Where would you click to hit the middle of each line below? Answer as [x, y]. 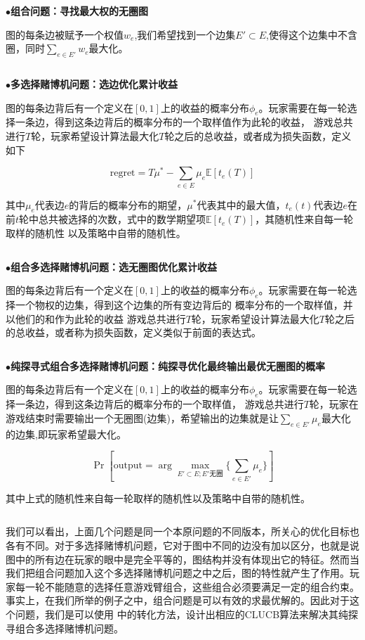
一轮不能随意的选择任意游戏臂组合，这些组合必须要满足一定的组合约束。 [192, 586]
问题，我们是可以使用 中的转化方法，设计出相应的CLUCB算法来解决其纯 [182, 614]
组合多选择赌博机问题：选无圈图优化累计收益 [114, 266]
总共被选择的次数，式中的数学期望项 [122, 219]
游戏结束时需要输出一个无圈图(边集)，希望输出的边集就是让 [142, 417]
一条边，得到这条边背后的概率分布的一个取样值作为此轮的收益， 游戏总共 [184, 122]
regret [122, 173]
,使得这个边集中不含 [312, 34]
